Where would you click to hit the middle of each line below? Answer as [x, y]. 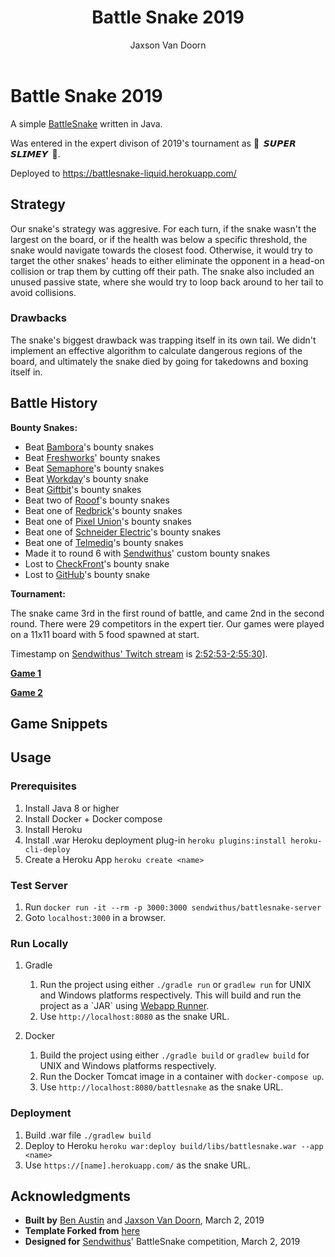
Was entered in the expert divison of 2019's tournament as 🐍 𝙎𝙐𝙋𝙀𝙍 [153, 143]
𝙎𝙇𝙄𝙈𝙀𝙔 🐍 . [35, 153]
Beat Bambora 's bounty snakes [89, 447]
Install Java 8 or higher [72, 808]
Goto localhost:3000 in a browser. [95, 917]
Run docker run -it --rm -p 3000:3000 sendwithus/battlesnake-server [173, 907]
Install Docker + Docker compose [93, 818]
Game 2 [26, 692]
